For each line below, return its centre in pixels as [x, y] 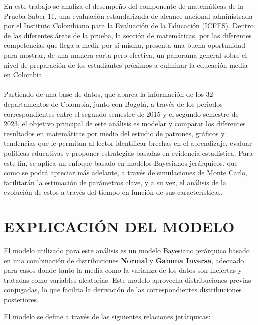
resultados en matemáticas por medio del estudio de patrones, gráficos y [114, 133]
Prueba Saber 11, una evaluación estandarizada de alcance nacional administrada [128, 16]
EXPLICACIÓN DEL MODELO [119, 227]
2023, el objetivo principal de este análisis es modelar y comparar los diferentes [125, 124]
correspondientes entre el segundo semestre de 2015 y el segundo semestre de [121, 114]
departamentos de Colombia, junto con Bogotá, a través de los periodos [113, 104]
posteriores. [21, 299]
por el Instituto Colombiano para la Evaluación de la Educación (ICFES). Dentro [129, 26]
